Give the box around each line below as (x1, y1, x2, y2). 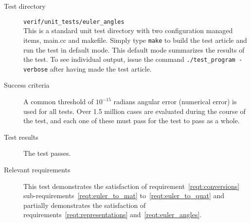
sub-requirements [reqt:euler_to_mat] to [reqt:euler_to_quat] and (23, 190, 225, 201)
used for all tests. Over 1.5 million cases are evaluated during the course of (23, 106, 246, 116)
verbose (23, 66, 48, 73)
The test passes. (23, 148, 71, 158)
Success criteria (4, 80, 50, 90)
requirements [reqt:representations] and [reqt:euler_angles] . (23, 209, 202, 220)
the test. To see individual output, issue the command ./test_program (23, 54, 235, 64)
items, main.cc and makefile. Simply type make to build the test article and (23, 35, 247, 45)
